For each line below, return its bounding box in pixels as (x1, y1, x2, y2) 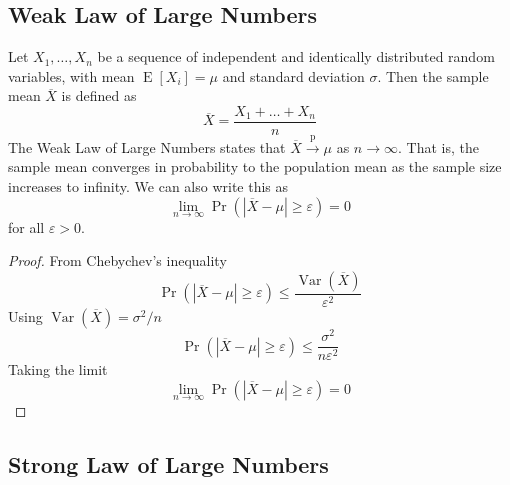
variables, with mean (8, 65, 135, 86)
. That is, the (397, 136, 479, 157)
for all (8, 216, 45, 237)
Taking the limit (8, 359, 108, 380)
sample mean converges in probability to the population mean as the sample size (8, 156, 502, 177)
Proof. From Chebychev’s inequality (8, 250, 227, 271)
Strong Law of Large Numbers (8, 449, 329, 479)
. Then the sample (377, 65, 489, 86)
